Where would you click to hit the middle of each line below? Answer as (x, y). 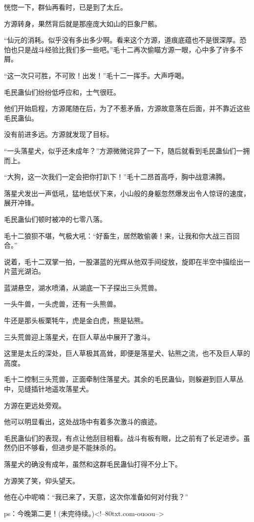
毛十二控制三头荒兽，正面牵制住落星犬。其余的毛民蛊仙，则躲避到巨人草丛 (124, 379)
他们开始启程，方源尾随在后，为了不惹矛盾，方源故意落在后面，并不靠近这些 (127, 108)
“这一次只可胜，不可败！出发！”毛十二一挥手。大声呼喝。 (96, 75)
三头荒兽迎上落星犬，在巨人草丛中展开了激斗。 (79, 337)
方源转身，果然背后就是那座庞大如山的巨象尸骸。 (83, 23)
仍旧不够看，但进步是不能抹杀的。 (65, 447)
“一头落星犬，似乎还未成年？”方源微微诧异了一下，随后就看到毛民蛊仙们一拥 (127, 150)
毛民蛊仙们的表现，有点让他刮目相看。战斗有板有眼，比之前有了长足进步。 (124, 438)
